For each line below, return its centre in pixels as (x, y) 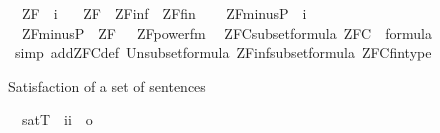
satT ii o (57, 119)
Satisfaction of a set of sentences (107, 85)
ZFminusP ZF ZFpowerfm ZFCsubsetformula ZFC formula (226, 32)
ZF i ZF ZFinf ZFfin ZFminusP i (164, 13)
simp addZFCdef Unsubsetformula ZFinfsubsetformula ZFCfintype (223, 52)
